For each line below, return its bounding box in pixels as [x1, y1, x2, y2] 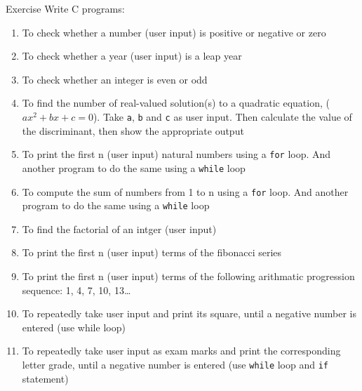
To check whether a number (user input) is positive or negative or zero [22, 25, 326, 39]
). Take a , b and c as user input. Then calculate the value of [93, 109, 352, 124]
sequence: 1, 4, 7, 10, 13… [22, 282, 131, 297]
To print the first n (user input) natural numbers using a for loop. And [22, 147, 331, 161]
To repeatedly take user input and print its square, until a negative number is [22, 306, 356, 321]
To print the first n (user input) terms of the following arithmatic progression [22, 269, 355, 284]
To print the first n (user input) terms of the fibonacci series [22, 245, 282, 260]
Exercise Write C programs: [6, 1, 125, 15]
